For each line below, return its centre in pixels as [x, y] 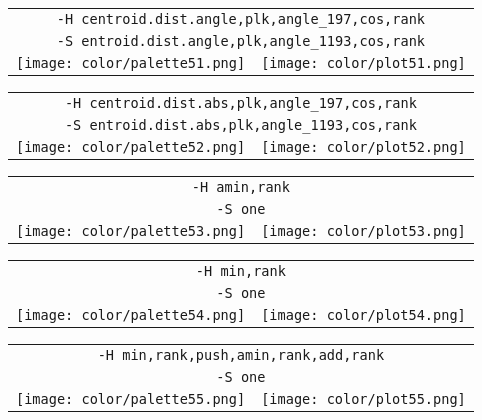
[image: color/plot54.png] [363, 315]
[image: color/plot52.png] [363, 147]
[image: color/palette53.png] [131, 231]
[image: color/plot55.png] [363, 399]
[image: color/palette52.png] [131, 147]
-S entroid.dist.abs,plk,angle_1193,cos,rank [240, 125]
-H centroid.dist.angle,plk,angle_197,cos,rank [241, 19]
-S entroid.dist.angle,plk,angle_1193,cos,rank [241, 41]
